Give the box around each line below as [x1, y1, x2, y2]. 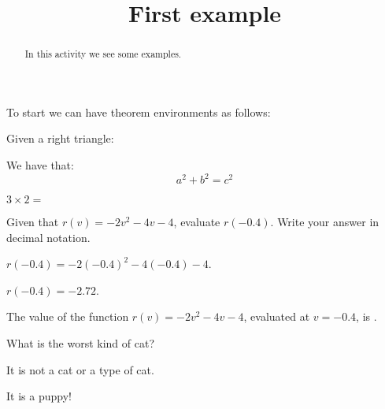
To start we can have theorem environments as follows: [6, 103, 271, 120]
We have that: [6, 157, 74, 173]
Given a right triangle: [6, 130, 114, 147]
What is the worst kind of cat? [6, 335, 155, 351]
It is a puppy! [6, 388, 72, 404]
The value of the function [6, 308, 129, 325]
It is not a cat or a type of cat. [6, 361, 154, 377]
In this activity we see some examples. [24, 47, 182, 61]
